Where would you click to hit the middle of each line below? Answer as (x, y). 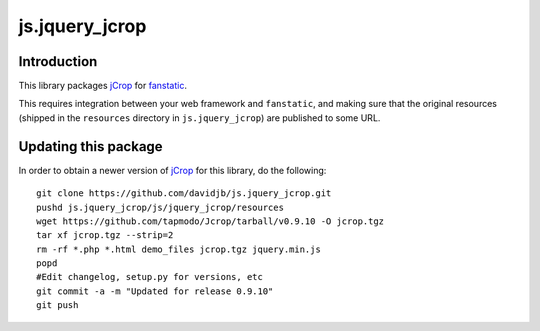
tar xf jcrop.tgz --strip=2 (105, 235)
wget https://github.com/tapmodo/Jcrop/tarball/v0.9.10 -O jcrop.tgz (210, 221)
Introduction (58, 61)
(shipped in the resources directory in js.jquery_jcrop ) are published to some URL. (199, 117)
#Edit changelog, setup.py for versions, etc (150, 277)
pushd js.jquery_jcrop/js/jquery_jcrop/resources (160, 207)
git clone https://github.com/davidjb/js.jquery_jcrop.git (184, 193)
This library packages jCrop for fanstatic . (102, 86)
